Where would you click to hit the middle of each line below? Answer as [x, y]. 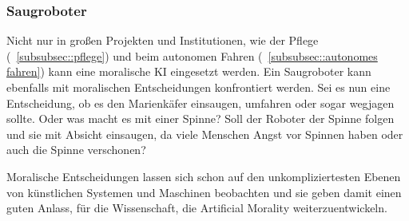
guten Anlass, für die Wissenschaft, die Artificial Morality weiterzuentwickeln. [197, 208]
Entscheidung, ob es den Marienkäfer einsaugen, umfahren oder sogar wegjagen [201, 103]
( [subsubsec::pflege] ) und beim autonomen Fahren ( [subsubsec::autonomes [192, 55]
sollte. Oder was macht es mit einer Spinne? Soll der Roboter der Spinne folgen [201, 118]
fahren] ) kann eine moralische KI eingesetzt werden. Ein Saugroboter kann [189, 71]
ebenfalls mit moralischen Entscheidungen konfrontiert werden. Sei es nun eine [199, 87]
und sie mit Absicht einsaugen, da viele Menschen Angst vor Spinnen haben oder [205, 134]
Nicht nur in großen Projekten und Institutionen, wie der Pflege [163, 40]
